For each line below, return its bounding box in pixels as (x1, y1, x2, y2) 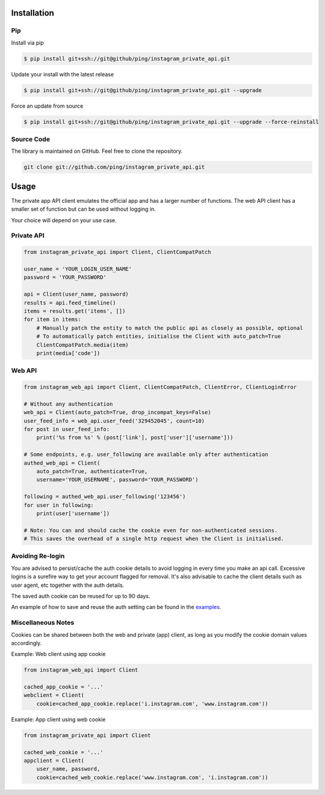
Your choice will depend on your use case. (11, 217, 117, 224)
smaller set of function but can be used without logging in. (11, 205, 156, 213)
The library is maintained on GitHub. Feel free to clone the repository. (11, 147, 183, 155)
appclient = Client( (23, 757, 84, 764)
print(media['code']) (36, 350, 101, 356)
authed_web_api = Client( (23, 459, 101, 466)
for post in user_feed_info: (23, 426, 110, 433)
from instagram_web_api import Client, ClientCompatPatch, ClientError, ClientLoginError (23, 384, 297, 391)
